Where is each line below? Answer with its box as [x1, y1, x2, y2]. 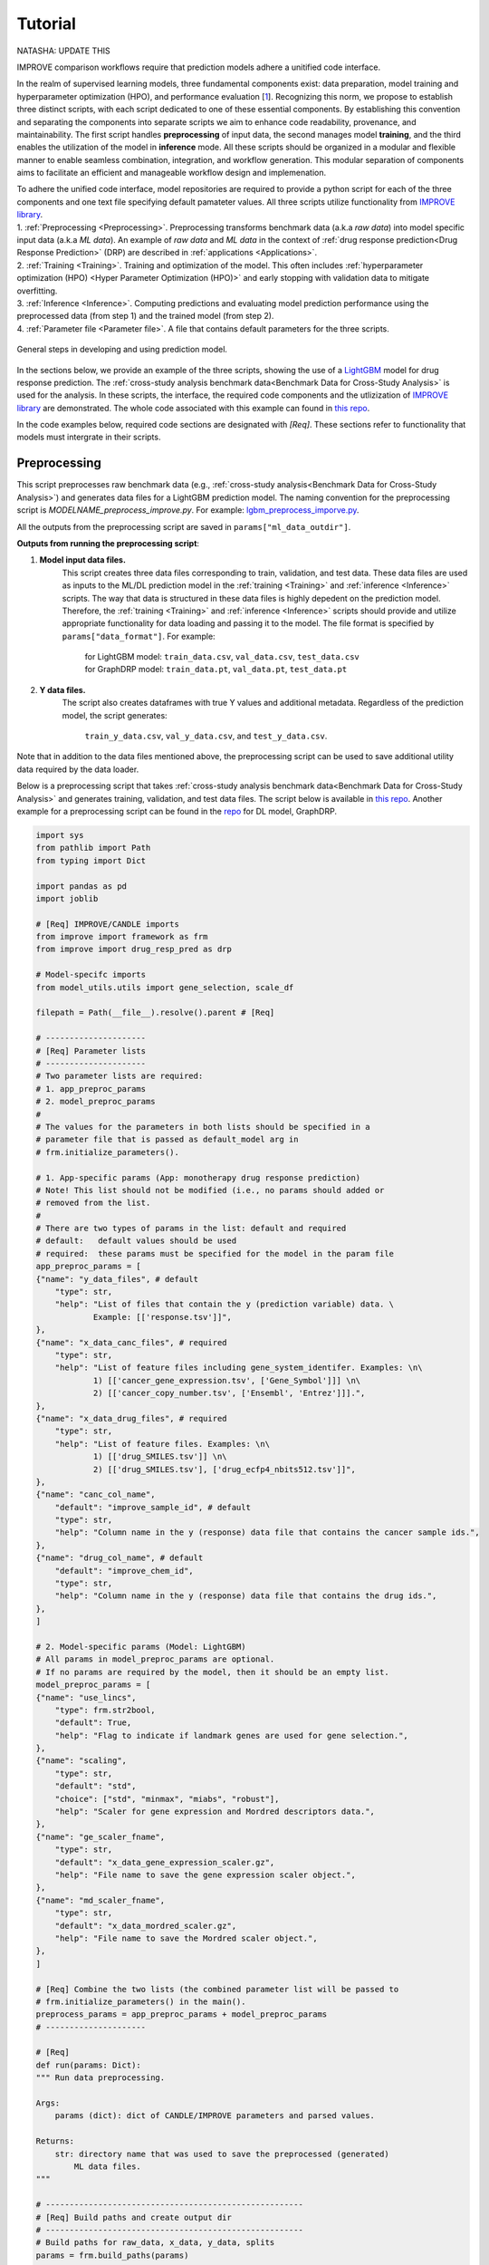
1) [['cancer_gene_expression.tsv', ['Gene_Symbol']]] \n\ [92, 1375, 361, 1385]
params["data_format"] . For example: [62, 631, 216, 641]
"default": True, [54, 1718, 132, 1728]
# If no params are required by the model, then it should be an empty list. [35, 1667, 389, 1677]
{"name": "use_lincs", [35, 1692, 137, 1702]
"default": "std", [54, 1781, 137, 1791]
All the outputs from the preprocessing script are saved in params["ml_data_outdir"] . [16, 521, 351, 532]
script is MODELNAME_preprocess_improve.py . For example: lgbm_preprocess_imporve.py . [16, 505, 360, 516]
